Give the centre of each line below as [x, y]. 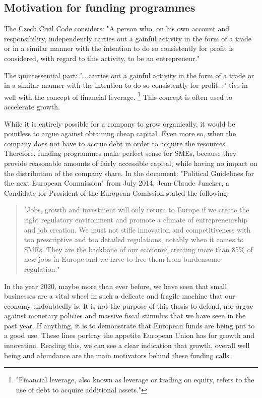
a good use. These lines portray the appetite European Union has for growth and [129, 335]
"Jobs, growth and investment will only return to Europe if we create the [137, 210]
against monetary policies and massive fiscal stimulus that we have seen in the [125, 316]
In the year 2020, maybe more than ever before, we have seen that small [116, 286]
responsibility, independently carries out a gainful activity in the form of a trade [128, 38]
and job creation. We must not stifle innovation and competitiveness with [137, 229]
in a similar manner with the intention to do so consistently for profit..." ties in [126, 85]
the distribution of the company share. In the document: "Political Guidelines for [129, 173]
